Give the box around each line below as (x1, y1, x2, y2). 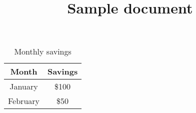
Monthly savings (14, 45, 71, 57)
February (8, 95, 40, 107)
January (9, 80, 38, 92)
